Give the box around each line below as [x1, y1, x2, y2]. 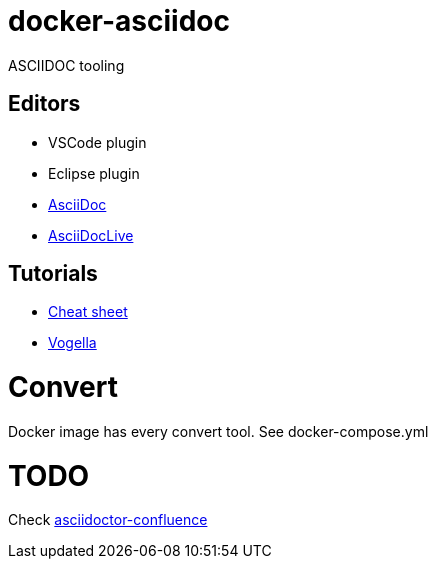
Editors [8, 91, 81, 117]
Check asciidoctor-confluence [8, 511, 208, 529]
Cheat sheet [48, 303, 128, 321]
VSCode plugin [48, 133, 147, 151]
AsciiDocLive [48, 226, 134, 244]
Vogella [48, 334, 97, 352]
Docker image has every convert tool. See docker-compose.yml [8, 422, 429, 440]
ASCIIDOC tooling [8, 56, 125, 74]
